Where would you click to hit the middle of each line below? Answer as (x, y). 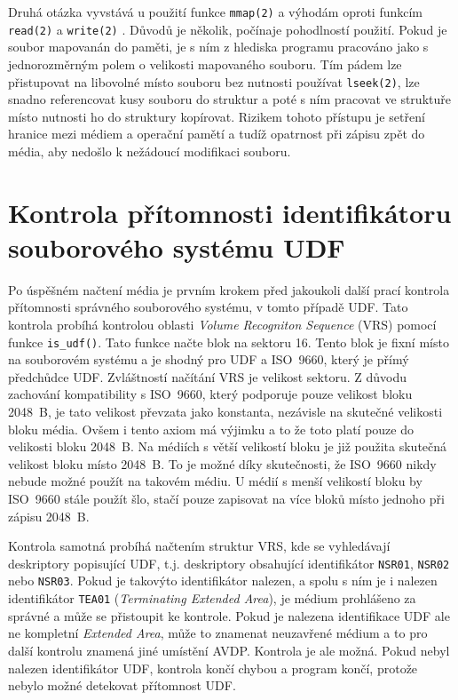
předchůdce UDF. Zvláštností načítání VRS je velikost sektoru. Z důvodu (207, 376)
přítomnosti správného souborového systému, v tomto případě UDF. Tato (208, 307)
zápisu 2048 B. (49, 516)
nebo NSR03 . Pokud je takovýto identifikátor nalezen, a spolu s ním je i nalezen (223, 581)
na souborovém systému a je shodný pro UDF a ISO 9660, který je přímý (209, 359)
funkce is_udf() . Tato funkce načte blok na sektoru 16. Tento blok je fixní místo (229, 342)
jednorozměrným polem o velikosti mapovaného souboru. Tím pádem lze (205, 64)
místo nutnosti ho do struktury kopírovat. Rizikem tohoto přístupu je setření (217, 116)
